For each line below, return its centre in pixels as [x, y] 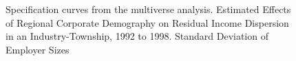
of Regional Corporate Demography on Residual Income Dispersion [147, 22]
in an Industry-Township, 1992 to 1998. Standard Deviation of [137, 36]
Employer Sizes [38, 49]
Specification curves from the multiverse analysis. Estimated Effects [148, 9]
